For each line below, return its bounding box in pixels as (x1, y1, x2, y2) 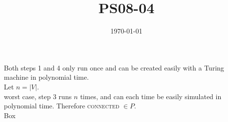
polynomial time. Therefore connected (4, 101, 120, 111)
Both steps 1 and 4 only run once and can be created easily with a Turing (4, 62, 224, 72)
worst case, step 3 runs (4, 91, 72, 101)
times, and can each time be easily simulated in (80, 91, 222, 101)
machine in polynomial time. (4, 72, 89, 82)
